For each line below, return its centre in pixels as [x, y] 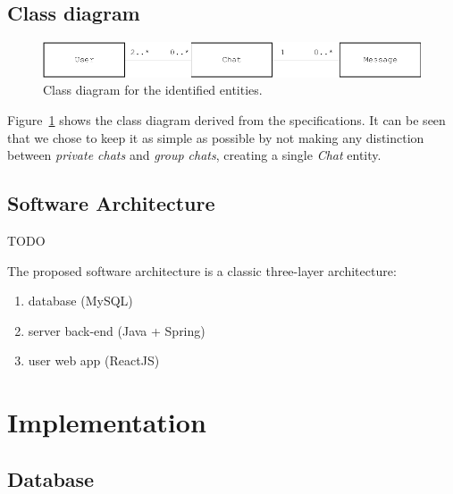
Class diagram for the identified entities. [153, 90]
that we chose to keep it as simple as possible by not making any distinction [216, 137]
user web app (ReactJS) [94, 360]
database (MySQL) [80, 301]
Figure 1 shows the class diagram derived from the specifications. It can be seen [226, 120]
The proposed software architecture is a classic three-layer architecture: [202, 270]
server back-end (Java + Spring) [117, 330]
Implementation [107, 422]
